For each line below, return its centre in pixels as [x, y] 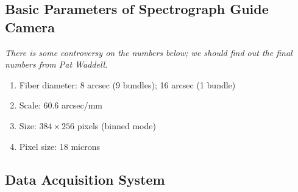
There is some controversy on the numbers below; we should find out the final [149, 52]
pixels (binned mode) [116, 125]
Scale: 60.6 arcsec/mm [61, 105]
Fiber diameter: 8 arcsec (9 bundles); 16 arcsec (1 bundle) [127, 84]
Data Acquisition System [85, 179]
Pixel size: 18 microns [59, 146]
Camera [30, 27]
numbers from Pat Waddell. [56, 64]
